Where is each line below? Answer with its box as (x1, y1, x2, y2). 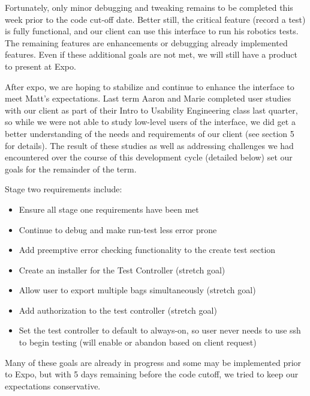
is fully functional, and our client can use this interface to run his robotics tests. (5, 25, 299, 37)
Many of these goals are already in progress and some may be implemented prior (5, 356, 302, 368)
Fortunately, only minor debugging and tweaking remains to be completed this (5, 1, 293, 13)
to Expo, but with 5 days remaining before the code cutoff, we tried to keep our (5, 368, 299, 380)
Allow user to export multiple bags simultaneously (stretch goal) (19, 284, 256, 296)
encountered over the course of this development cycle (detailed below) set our (5, 151, 293, 163)
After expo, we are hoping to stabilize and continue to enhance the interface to (5, 80, 294, 93)
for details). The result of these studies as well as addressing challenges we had (5, 139, 294, 151)
